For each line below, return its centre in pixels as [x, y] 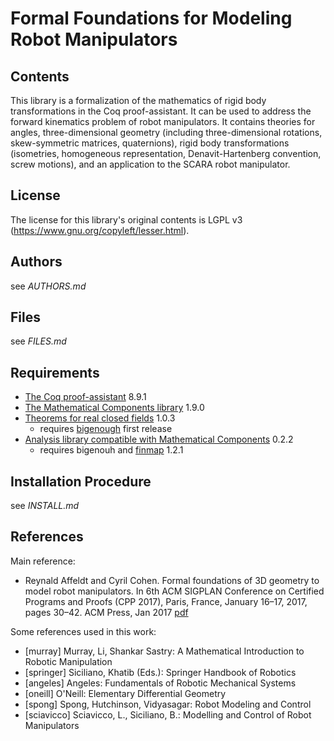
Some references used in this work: [83, 631]
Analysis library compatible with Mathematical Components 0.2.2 [159, 439]
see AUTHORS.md [48, 286]
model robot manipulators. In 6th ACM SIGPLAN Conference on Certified [174, 591]
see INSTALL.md [45, 506]
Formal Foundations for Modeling [151, 18]
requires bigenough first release [106, 429]
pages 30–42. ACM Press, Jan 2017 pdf [106, 612]
